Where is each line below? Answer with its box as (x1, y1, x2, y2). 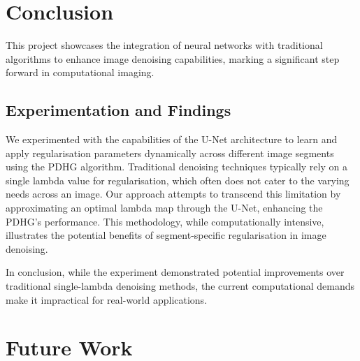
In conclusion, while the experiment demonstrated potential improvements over (6, 265, 345, 279)
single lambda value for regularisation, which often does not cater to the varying (6, 172, 350, 187)
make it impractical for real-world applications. (6, 292, 208, 307)
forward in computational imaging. (6, 65, 154, 80)
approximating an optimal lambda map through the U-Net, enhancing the (6, 200, 323, 215)
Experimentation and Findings (6, 99, 231, 121)
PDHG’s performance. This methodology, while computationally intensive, (6, 214, 324, 228)
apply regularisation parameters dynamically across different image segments (6, 145, 334, 160)
